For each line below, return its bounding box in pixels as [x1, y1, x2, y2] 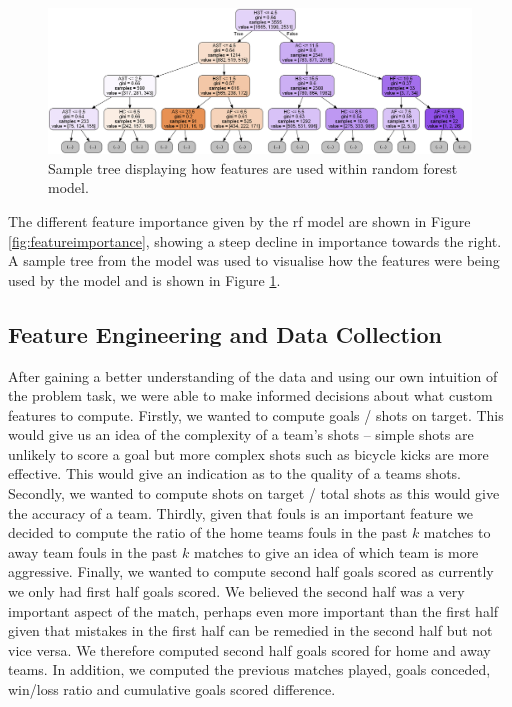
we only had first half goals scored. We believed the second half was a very [8, 581, 465, 602]
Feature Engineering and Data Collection [8, 318, 443, 349]
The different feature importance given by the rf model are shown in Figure [8, 210, 471, 231]
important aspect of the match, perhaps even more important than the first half [8, 600, 499, 621]
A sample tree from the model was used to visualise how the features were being [8, 250, 500, 271]
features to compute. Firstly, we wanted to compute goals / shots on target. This [8, 404, 504, 425]
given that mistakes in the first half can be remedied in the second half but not [8, 620, 493, 641]
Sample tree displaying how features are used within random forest [48, 157, 458, 178]
